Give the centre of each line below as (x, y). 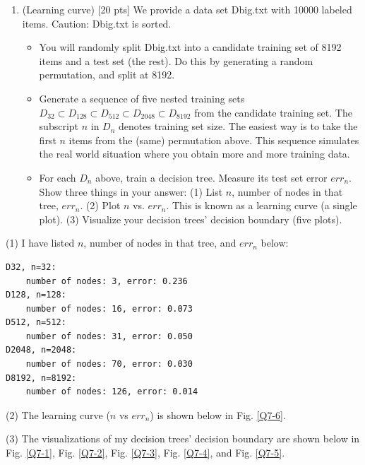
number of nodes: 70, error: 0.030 (109, 364)
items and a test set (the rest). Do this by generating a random (176, 60)
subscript (59, 126)
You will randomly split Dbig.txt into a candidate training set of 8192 (190, 47)
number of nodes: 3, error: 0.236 (107, 281)
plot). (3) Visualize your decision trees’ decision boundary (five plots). (191, 219)
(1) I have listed (40, 243)
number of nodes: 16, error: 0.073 (109, 308)
